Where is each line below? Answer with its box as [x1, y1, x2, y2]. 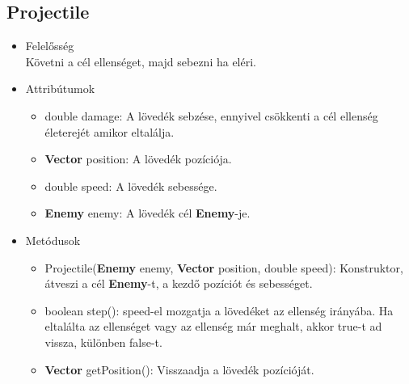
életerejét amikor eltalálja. [44, 123, 175, 140]
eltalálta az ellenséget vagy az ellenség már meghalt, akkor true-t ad [44, 318, 382, 335]
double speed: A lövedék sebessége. [44, 177, 217, 194]
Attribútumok [25, 80, 95, 97]
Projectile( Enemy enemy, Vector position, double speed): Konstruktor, [44, 259, 403, 276]
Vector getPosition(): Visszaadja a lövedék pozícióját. [44, 361, 314, 378]
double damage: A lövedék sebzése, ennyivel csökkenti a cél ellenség [44, 107, 378, 124]
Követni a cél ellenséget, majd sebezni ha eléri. [25, 53, 257, 70]
